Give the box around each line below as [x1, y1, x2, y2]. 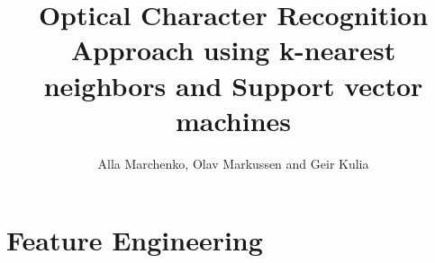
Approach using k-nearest [70, 31, 396, 68]
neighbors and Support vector [43, 66, 423, 103]
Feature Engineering [6, 222, 263, 259]
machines [175, 101, 292, 138]
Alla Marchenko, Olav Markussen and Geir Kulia [97, 153, 369, 172]
